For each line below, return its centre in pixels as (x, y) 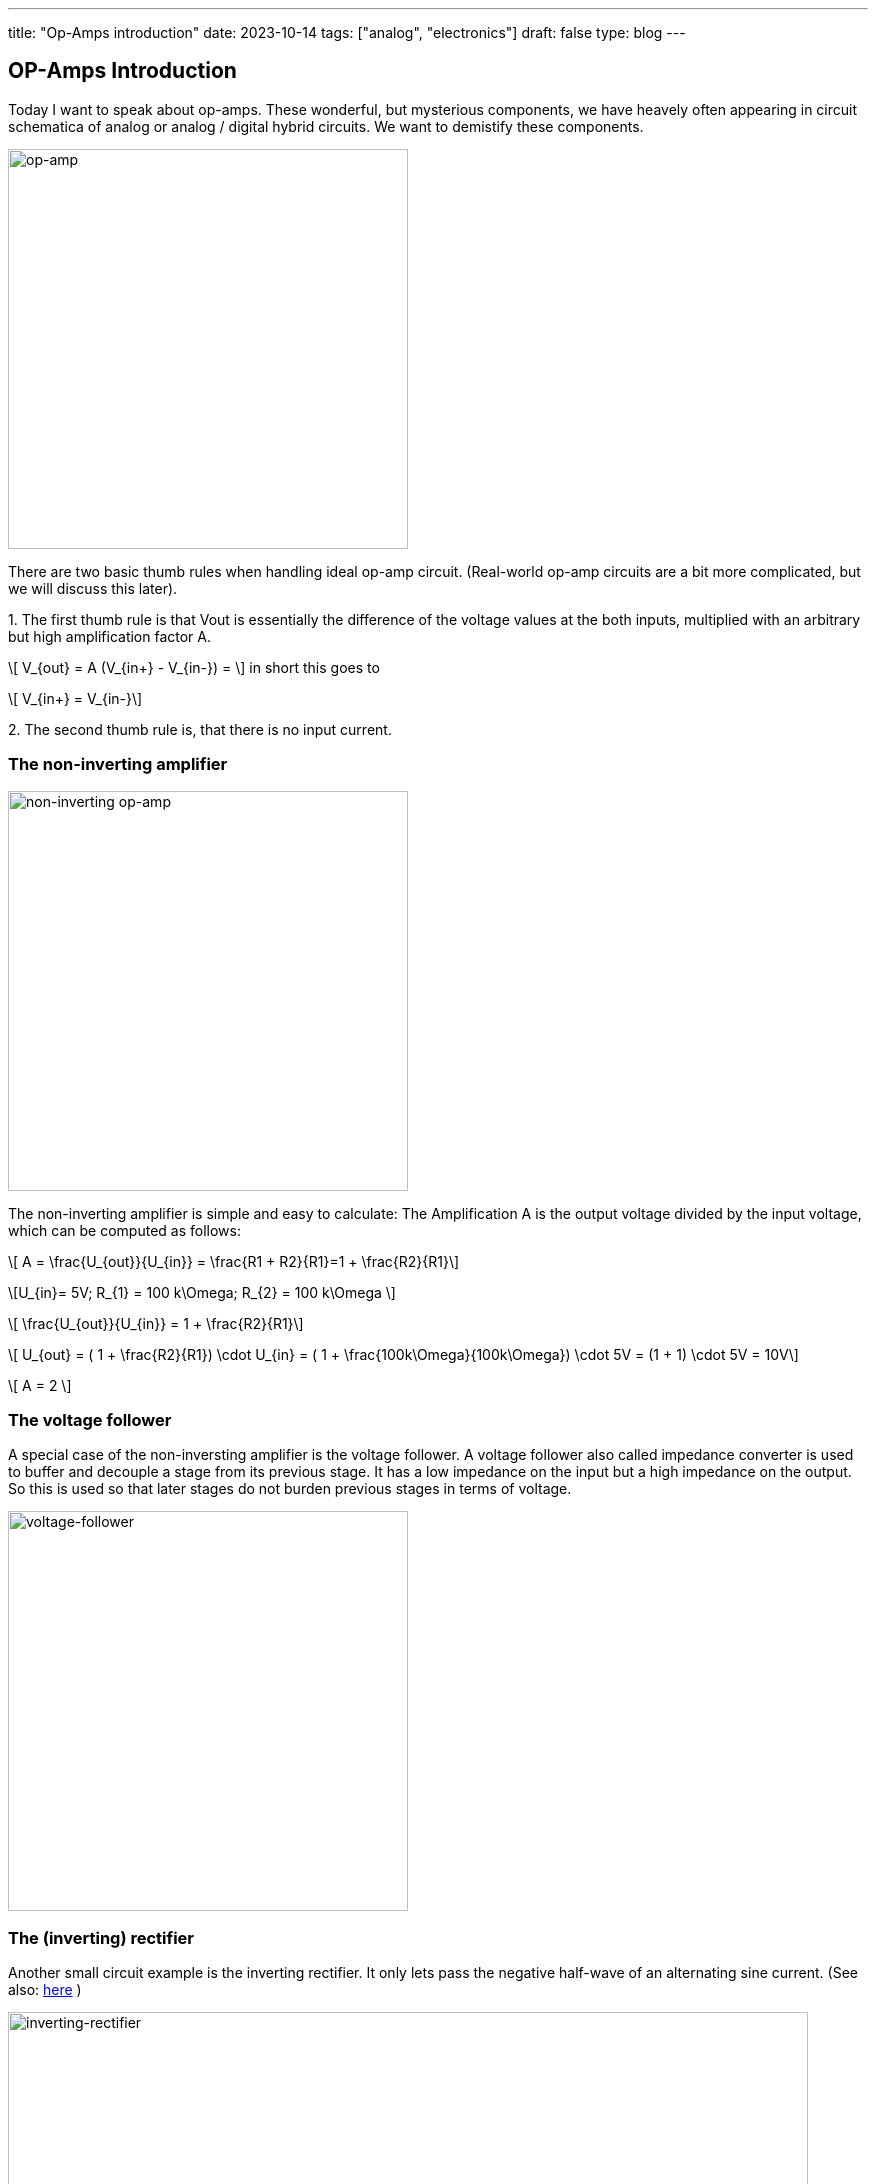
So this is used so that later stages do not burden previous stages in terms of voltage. (290, 1489)
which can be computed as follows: (124, 1230)
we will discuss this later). (93, 588)
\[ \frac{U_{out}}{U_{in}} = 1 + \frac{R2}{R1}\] (156, 1323)
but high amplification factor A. (110, 636)
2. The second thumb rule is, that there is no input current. (200, 729)
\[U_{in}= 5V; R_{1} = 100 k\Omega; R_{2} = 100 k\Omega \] (202, 1292)
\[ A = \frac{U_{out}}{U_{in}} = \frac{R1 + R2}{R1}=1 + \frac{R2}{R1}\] (234, 1261)
